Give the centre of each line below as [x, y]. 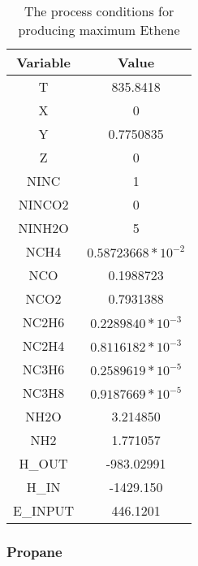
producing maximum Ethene [99, 30]
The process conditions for [99, 11]
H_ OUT [43, 463]
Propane [34, 551]
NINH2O [43, 228]
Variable [43, 62]
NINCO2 [43, 204]
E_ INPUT [44, 510]
